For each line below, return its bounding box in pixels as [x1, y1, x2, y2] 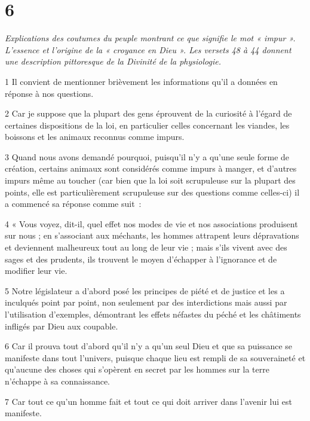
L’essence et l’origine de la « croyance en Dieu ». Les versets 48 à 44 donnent [5, 43, 291, 56]
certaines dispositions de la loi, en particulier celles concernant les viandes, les [5, 118, 290, 131]
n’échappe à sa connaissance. [5, 374, 110, 387]
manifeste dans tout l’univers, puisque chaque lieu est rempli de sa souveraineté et [5, 351, 306, 364]
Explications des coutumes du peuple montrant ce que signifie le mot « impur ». [5, 32, 296, 44]
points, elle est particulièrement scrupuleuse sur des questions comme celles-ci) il [5, 185, 300, 198]
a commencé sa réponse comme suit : [5, 197, 142, 210]
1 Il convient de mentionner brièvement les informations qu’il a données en [5, 75, 278, 87]
